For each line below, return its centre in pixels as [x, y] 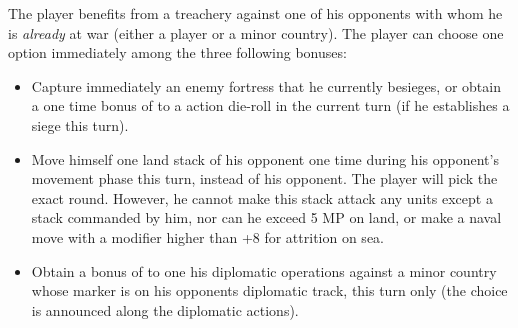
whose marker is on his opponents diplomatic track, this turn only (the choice [269, 290]
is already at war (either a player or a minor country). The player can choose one [256, 32]
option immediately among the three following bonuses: [177, 52]
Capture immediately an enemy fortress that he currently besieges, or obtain [266, 85]
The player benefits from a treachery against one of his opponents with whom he [255, 13]
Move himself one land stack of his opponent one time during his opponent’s [265, 158]
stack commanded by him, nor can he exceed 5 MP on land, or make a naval [266, 217]
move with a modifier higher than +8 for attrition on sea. [207, 236]
